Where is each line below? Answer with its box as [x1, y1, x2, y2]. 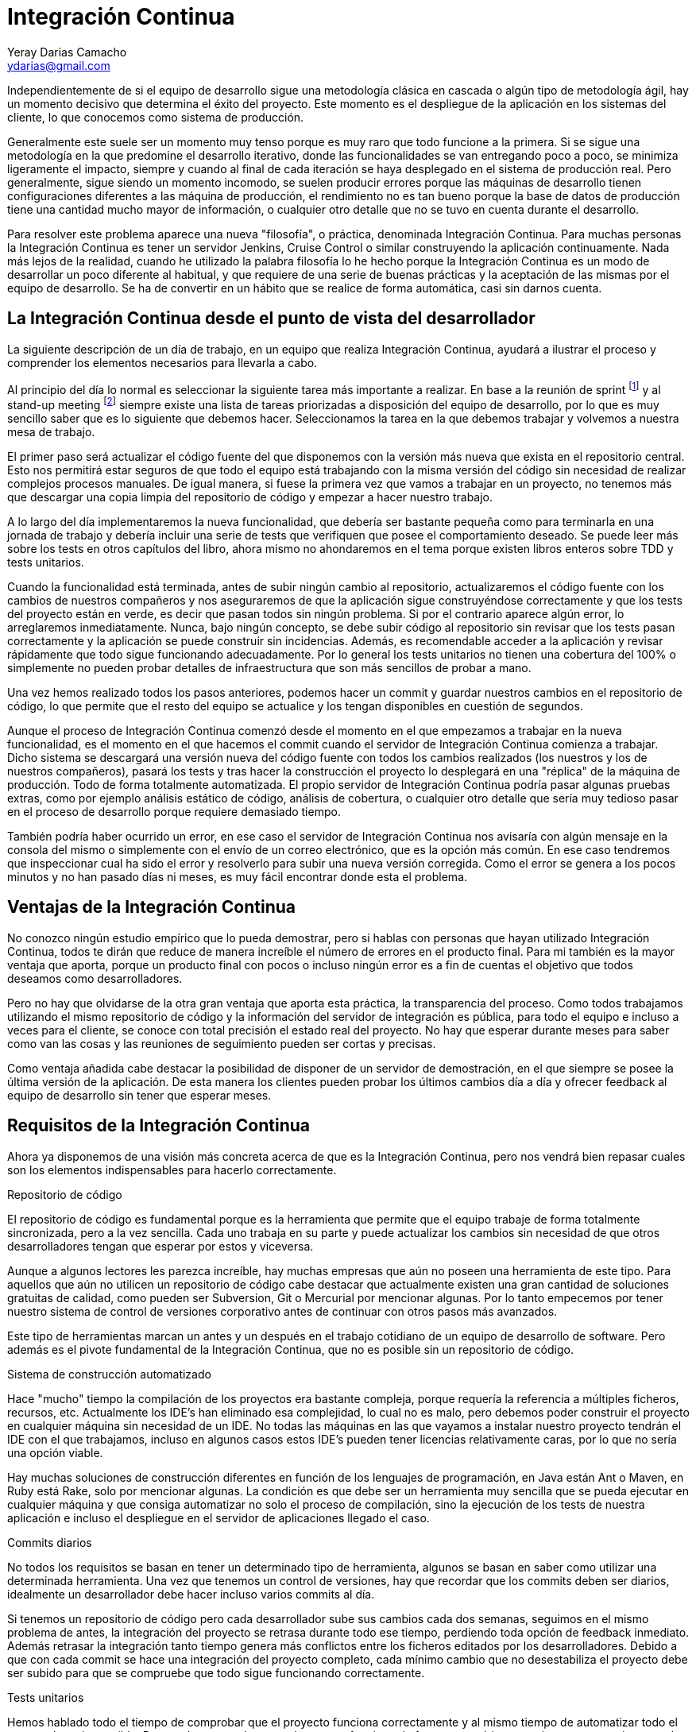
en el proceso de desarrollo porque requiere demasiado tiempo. [7, 804, 341, 818]
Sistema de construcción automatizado [7, 1367, 211, 1381]
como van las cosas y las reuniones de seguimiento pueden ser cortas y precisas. [7, 1036, 436, 1050]
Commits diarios [7, 1535, 92, 1549]
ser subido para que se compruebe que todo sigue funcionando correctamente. [7, 1665, 425, 1680]
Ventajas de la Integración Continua [7, 897, 296, 918]
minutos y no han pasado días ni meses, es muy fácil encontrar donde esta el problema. [7, 869, 468, 883]
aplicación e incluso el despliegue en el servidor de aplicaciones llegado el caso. [7, 1510, 430, 1525]
